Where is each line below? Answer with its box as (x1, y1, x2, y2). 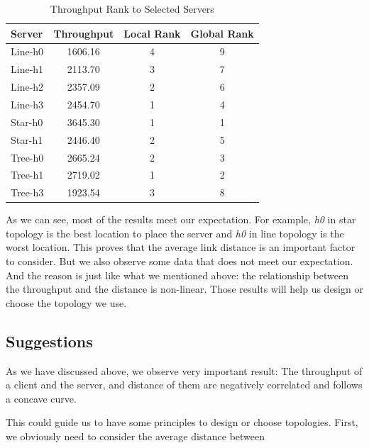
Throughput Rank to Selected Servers (50, 1, 214, 16)
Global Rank (190, 26, 254, 40)
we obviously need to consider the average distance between (6, 429, 265, 444)
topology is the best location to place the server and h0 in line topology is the (6, 225, 344, 240)
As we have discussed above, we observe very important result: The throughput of (6, 363, 363, 378)
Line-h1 (11, 62, 44, 77)
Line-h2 (11, 79, 44, 94)
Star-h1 (11, 132, 43, 147)
